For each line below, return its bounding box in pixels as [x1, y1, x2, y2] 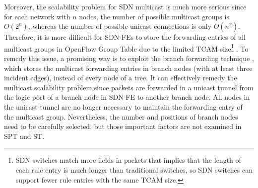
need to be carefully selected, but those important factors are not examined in [4, 121, 242, 131]
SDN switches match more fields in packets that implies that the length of [15, 155, 241, 165]
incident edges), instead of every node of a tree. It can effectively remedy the [4, 72, 237, 83]
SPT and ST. [4, 130, 45, 141]
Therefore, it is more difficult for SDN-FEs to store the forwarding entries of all [4, 32, 246, 42]
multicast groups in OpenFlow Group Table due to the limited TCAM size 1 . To [4, 42, 249, 54]
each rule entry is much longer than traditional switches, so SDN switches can [15, 164, 253, 175]
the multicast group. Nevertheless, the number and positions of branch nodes [4, 111, 238, 122]
